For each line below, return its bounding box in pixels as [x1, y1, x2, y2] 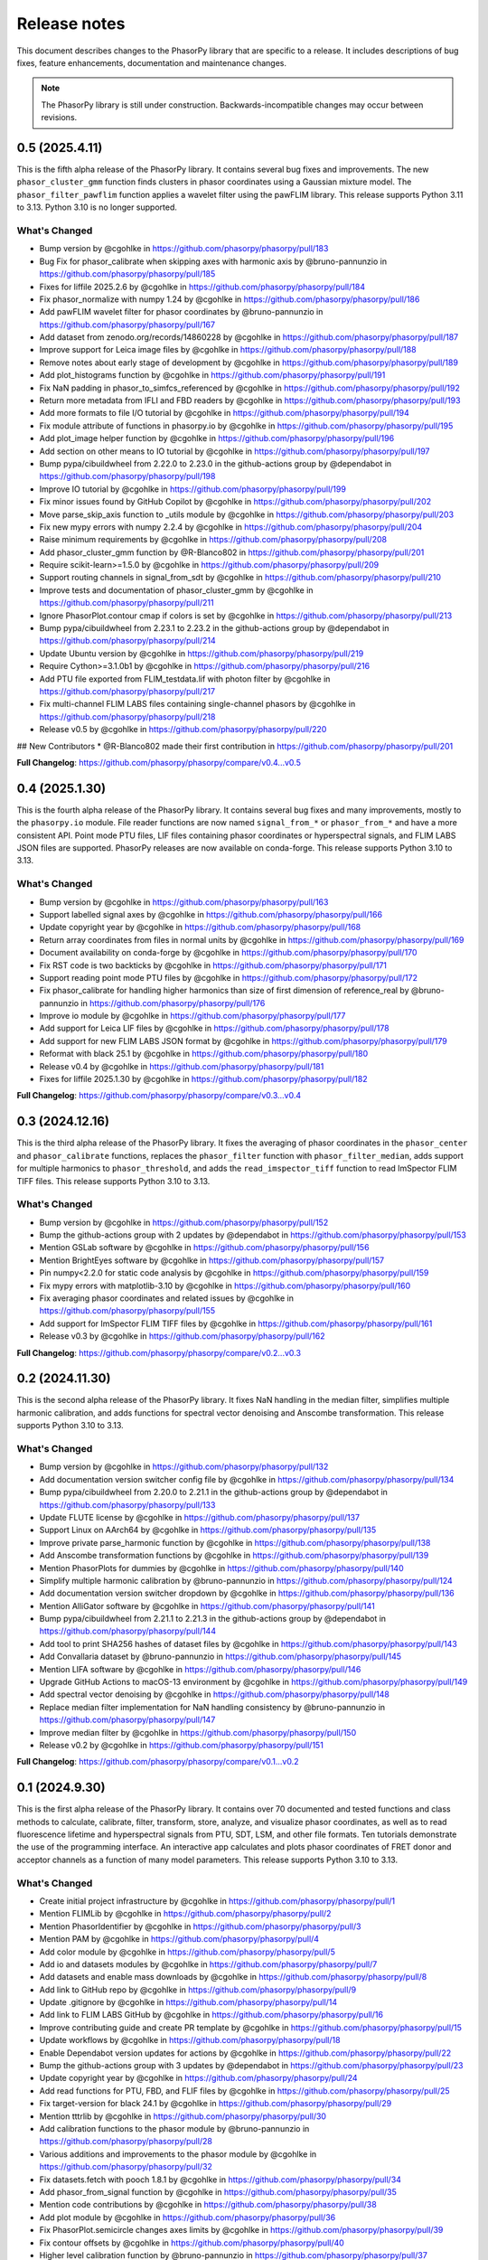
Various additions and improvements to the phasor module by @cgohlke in [39, 2148, 317, 2160]
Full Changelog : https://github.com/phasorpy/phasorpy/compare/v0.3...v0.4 [16, 1090, 302, 1101]
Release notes [16, 14, 126, 33]
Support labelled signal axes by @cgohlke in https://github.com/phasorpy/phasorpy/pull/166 [39, 909, 383, 919]
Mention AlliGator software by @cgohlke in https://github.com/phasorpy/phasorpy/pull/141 [39, 1600, 375, 1611]
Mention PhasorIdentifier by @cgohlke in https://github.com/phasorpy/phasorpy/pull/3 [39, 1921, 361, 1932]
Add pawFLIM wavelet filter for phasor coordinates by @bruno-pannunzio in [39, 306, 324, 317]
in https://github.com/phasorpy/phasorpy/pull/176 [80, 997, 266, 1008]
